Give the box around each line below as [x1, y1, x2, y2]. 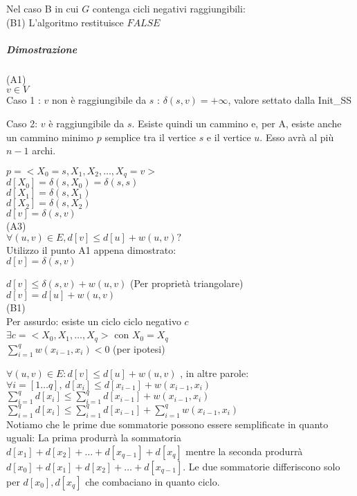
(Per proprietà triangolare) [130, 276, 244, 291]
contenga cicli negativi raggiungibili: [92, 1, 246, 15]
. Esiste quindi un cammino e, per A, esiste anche [131, 116, 342, 130]
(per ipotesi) [113, 341, 165, 356]
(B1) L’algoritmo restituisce [6, 15, 124, 29]
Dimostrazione [6, 42, 77, 56]
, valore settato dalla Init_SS [228, 93, 352, 107]
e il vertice [206, 129, 251, 144]
